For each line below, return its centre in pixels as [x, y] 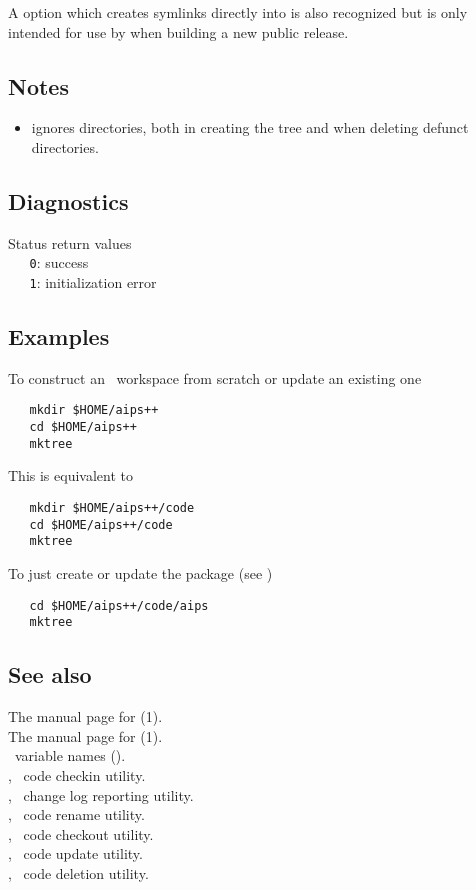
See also [50, 674]
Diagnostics [68, 200]
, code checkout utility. [81, 833]
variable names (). [70, 755]
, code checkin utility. [77, 774]
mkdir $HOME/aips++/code [112, 508]
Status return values [70, 242]
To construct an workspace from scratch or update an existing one [215, 377]
